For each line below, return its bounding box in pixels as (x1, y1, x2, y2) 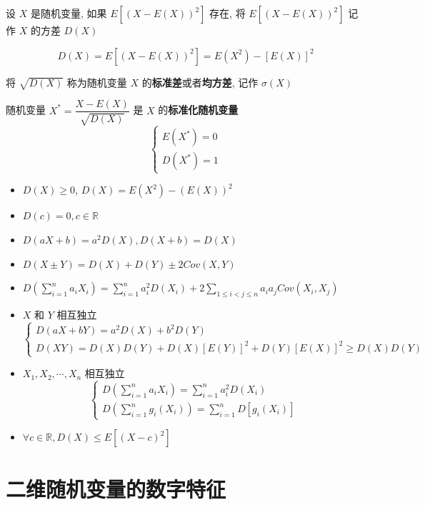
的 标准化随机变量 (158, 102, 239, 117)
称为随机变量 (66, 74, 127, 89)
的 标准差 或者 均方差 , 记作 (141, 74, 259, 89)
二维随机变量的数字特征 (6, 474, 226, 504)
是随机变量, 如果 (30, 6, 107, 20)
